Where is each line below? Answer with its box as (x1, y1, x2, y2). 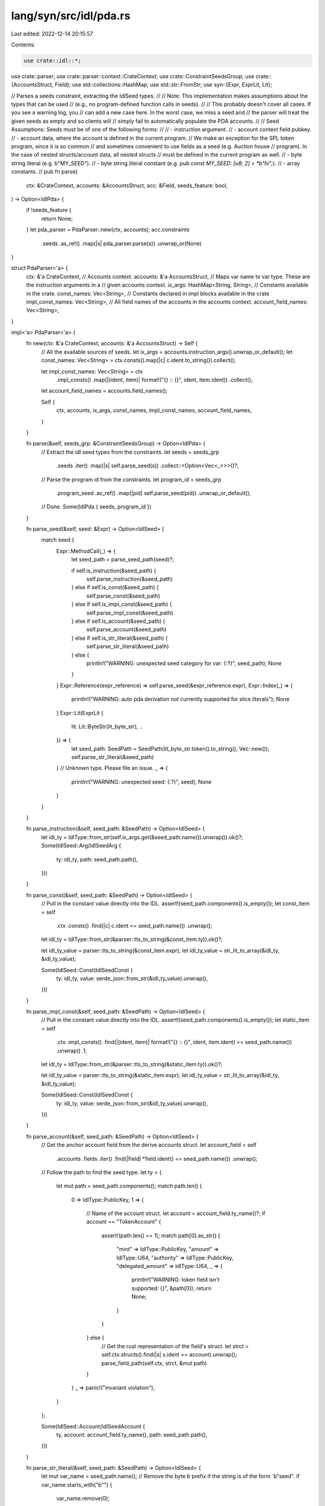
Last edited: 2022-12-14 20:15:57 (11, 30, 93, 37)
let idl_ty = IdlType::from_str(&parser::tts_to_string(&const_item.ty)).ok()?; (41, 936, 223, 943)
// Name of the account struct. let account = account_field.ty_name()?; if (86, 1210, 265, 1217)
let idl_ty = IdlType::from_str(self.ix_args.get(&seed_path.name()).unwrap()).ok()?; (41, 833, 244, 840)
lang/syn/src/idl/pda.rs (11, 9, 131, 22)
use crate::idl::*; (23, 57, 81, 64)
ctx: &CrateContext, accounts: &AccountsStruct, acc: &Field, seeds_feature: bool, (26, 181, 228, 189)
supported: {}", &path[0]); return (131, 1284, 212, 1292)
